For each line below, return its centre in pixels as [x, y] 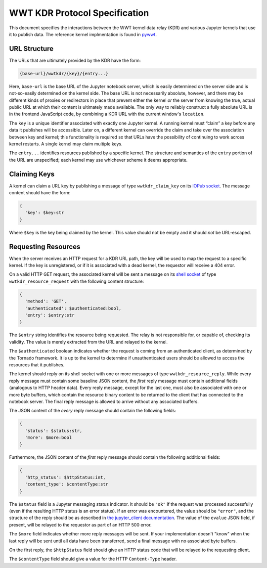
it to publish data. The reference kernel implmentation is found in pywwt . [83, 34]
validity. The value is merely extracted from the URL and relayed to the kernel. [89, 342]
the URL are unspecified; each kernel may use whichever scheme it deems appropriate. [98, 160]
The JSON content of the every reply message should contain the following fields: [93, 411]
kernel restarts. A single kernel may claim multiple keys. [66, 144]
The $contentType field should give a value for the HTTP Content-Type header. [93, 559]
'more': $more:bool [48, 438]
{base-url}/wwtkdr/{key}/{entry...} [64, 73]
